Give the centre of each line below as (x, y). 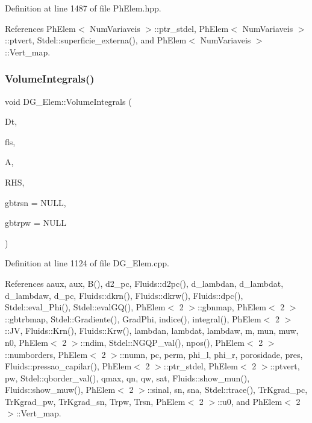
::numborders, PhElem (46, 354)
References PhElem (40, 28)
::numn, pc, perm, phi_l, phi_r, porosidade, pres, (211, 354)
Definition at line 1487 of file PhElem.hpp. (83, 8)
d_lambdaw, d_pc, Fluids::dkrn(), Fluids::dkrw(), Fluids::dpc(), (124, 295)
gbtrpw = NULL (36, 223)
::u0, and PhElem (250, 401)
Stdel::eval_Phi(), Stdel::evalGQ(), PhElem (85, 307)
